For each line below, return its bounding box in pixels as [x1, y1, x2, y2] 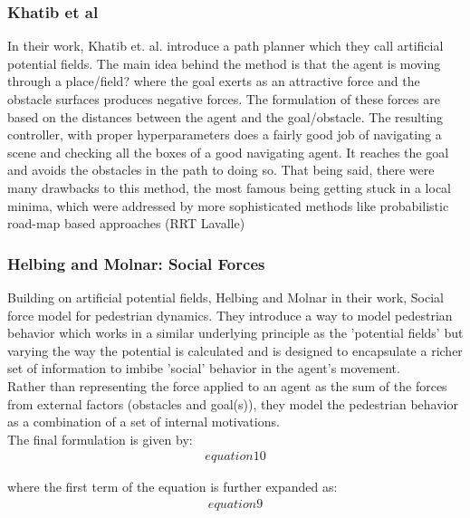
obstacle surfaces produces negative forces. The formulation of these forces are [7, 90, 440, 108]
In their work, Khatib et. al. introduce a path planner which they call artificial [7, 36, 444, 55]
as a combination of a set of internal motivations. [7, 412, 280, 431]
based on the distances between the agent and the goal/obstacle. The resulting [7, 107, 444, 126]
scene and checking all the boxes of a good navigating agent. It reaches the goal [7, 142, 449, 161]
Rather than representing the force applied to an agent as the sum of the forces [7, 376, 447, 395]
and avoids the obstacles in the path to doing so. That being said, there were [7, 160, 435, 179]
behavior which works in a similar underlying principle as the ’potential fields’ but [7, 323, 464, 342]
